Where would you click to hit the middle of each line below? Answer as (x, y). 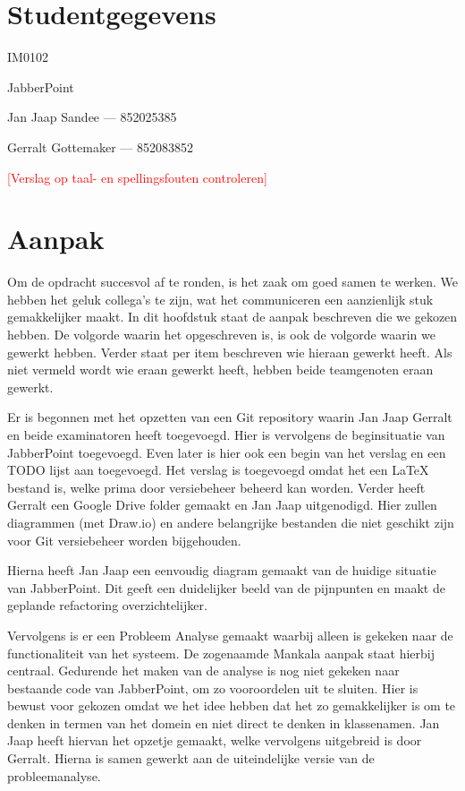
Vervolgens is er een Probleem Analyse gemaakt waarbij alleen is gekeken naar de (230, 635)
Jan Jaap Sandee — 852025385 (92, 117)
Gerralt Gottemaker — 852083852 (100, 146)
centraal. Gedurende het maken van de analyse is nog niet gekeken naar (203, 671)
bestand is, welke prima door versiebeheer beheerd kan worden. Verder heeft (216, 487)
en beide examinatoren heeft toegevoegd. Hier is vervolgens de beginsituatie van (226, 434)
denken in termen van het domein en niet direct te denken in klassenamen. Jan (224, 722)
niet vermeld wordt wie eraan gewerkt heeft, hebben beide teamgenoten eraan (220, 370)
